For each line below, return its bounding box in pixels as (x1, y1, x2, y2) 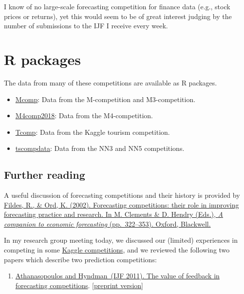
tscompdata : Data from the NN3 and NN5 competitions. (15, 143, 185, 153)
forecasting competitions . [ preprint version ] (15, 280, 143, 290)
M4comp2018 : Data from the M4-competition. (15, 110, 153, 121)
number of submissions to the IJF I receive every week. (4, 21, 168, 31)
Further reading (4, 167, 85, 182)
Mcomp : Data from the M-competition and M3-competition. (15, 94, 196, 104)
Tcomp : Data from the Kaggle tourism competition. (15, 126, 170, 137)
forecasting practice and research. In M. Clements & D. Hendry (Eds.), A (4, 209, 223, 219)
